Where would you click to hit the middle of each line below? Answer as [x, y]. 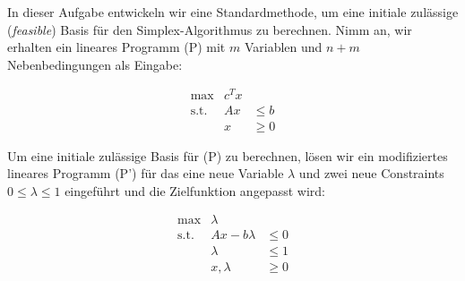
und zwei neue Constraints [371, 173]
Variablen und [283, 47]
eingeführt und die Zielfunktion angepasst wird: [195, 190]
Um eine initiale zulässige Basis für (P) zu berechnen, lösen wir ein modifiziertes [228, 155]
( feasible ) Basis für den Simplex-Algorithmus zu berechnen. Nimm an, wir [210, 29]
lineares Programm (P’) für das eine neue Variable [146, 173]
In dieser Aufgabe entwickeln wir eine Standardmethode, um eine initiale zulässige [233, 12]
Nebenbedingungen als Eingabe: [95, 64]
